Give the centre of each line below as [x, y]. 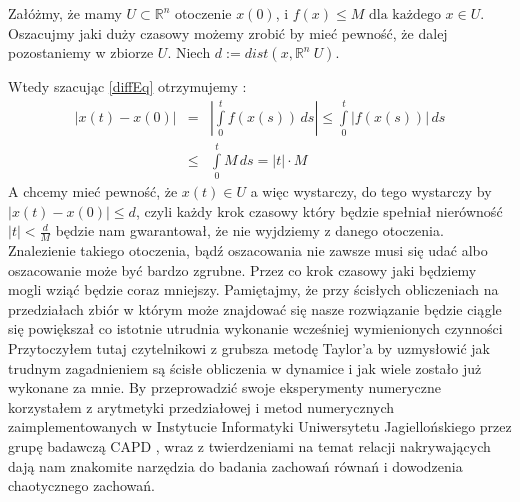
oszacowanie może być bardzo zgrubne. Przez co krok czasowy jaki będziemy [242, 269]
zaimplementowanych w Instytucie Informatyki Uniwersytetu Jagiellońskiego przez [260, 426]
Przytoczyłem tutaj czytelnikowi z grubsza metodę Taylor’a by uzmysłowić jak [249, 347]
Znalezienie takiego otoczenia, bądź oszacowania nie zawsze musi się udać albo [248, 249]
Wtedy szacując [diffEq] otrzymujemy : [127, 86]
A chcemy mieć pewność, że [93, 190]
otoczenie [203, 13]
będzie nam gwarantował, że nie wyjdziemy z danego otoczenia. [249, 230]
